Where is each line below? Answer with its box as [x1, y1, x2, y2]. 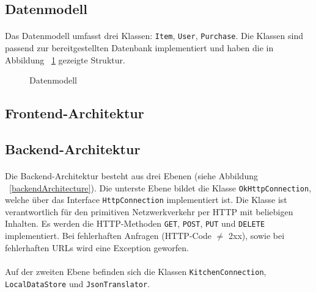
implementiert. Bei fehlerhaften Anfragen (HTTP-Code [5, 229, 212, 242]
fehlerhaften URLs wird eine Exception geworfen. [5, 241, 189, 254]
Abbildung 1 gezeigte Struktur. [5, 53, 125, 66]
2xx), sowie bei [229, 229, 285, 242]
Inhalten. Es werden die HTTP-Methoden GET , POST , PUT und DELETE [5, 217, 265, 230]
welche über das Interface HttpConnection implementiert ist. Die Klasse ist [5, 193, 287, 206]
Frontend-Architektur [5, 104, 144, 123]
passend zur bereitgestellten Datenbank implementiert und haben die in [5, 41, 274, 54]
